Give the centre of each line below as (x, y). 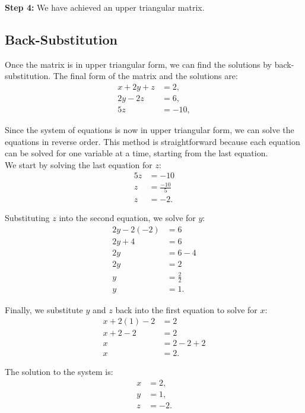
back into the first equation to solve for (186, 309)
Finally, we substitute (44, 309)
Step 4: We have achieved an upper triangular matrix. (105, 7)
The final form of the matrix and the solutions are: (145, 76)
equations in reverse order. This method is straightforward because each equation (152, 141)
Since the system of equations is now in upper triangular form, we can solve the (150, 130)
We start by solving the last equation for (79, 164)
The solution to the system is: (59, 372)
